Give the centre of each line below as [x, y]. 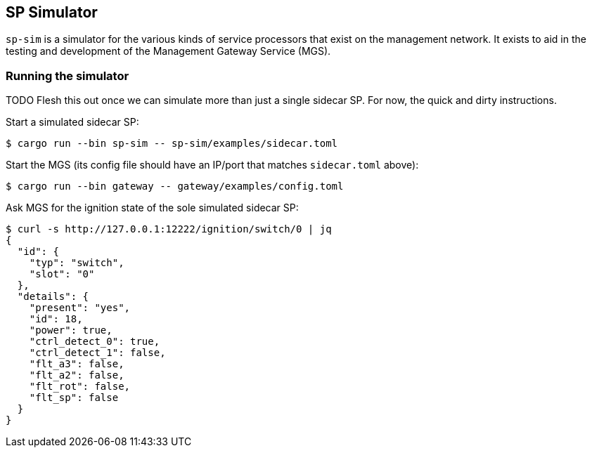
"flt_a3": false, [77, 364]
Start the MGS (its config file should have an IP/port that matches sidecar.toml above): [212, 165]
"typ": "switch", [77, 263]
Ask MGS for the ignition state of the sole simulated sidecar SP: [152, 208]
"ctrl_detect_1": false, [97, 353]
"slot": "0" [62, 274]
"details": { [53, 297]
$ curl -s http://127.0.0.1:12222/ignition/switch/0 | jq [169, 229]
